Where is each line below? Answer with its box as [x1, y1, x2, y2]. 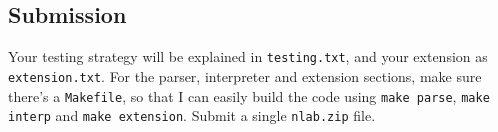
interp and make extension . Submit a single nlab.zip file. [8, 105, 376, 126]
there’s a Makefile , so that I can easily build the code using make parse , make [8, 85, 490, 106]
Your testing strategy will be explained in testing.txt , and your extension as [8, 46, 488, 67]
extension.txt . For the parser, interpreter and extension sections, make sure [8, 65, 482, 86]
